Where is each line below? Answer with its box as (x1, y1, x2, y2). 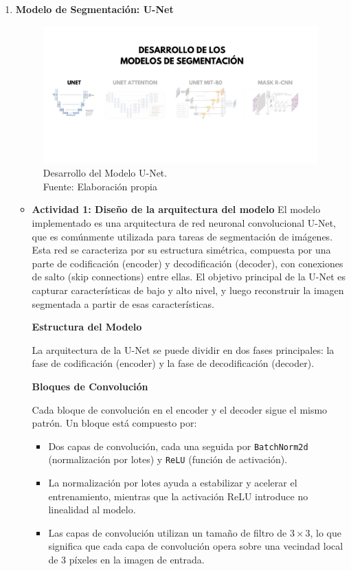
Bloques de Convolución (32, 379, 148, 393)
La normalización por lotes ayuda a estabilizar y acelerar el (48, 475, 297, 490)
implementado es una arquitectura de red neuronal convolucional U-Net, (32, 216, 337, 230)
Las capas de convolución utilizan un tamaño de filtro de (48, 525, 287, 539)
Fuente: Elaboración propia (43, 179, 157, 193)
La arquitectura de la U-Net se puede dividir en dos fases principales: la (32, 342, 335, 357)
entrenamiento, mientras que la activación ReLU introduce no (48, 489, 308, 503)
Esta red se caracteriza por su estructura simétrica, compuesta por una (32, 243, 331, 257)
